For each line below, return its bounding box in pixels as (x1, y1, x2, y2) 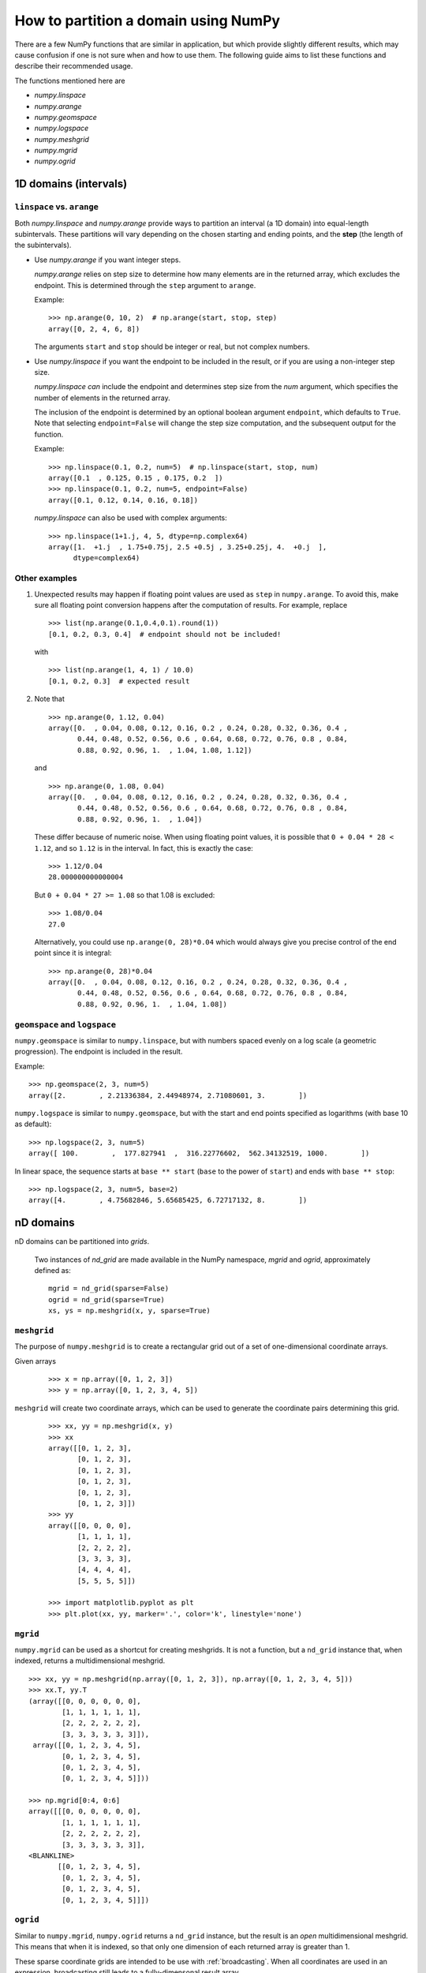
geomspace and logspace (14, 1019, 117, 1030)
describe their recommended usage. (14, 62, 133, 71)
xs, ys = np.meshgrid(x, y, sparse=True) (48, 1306, 211, 1316)
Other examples (14, 573, 78, 584)
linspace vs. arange (14, 201, 99, 212)
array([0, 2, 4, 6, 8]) (48, 324, 140, 333)
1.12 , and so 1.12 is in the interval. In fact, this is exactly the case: (34, 843, 254, 852)
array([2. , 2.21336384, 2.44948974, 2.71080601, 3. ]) (28, 1091, 308, 1100)
